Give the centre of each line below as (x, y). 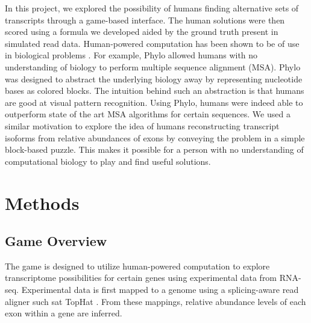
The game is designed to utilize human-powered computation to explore (137, 266)
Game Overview (56, 241)
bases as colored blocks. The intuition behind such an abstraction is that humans (155, 91)
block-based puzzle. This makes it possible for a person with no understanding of (154, 149)
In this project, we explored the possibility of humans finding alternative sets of (152, 8)
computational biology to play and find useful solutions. (108, 161)
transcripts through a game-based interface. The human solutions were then (145, 20)
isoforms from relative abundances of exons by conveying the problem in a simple (155, 137)
